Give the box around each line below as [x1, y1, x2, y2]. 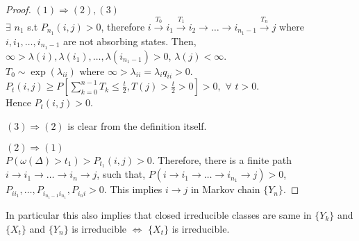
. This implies [103, 182, 162, 197]
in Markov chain [190, 182, 260, 197]
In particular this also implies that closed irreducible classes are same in [6, 207, 312, 222]
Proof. [6, 2, 31, 16]
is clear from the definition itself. [67, 118, 207, 133]
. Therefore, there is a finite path [151, 152, 292, 167]
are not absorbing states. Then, [62, 33, 197, 48]
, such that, [97, 167, 146, 181]
